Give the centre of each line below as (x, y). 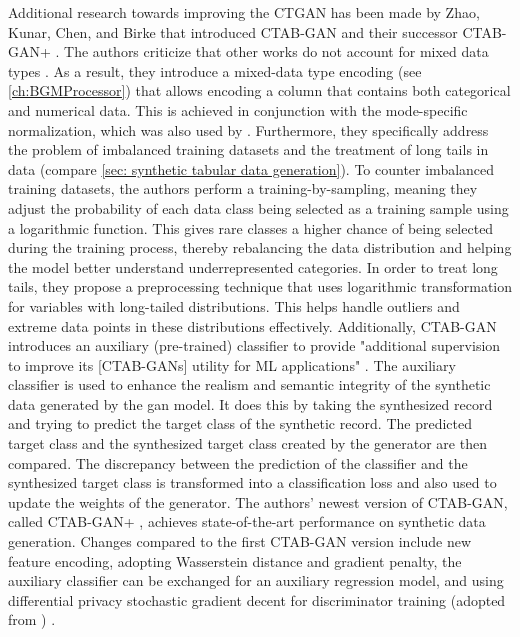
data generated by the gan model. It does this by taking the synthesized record (250, 403)
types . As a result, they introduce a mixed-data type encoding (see (215, 70)
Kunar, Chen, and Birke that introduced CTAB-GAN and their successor (233, 31)
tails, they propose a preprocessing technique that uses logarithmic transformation (260, 286)
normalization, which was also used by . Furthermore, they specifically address (248, 129)
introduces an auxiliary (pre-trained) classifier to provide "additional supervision (254, 345)
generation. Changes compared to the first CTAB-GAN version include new (240, 541)
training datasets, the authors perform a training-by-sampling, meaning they (243, 188)
